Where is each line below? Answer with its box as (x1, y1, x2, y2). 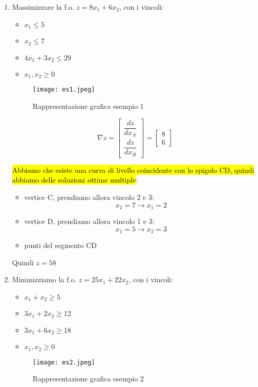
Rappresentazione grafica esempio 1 (32, 101, 144, 111)
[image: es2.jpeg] (32, 358, 95, 366)
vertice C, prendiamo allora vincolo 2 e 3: (24, 191, 154, 202)
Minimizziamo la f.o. (12, 274, 77, 285)
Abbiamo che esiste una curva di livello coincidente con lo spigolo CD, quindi (12, 164, 254, 175)
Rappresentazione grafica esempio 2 (32, 373, 144, 384)
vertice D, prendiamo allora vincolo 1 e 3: (24, 215, 155, 226)
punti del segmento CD (24, 240, 97, 251)
